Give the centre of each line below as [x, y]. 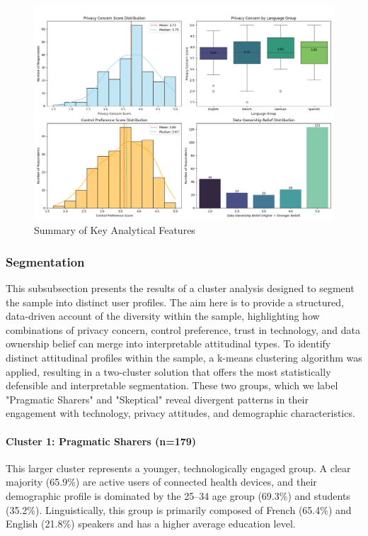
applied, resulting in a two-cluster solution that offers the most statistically [168, 371]
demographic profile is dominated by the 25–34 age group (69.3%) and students [178, 496]
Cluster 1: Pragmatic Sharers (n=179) [101, 441]
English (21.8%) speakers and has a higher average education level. [151, 524]
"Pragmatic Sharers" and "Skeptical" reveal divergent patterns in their [157, 399]
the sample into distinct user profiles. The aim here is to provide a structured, [175, 302]
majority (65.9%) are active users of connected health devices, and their [161, 482]
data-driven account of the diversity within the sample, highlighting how [163, 316]
